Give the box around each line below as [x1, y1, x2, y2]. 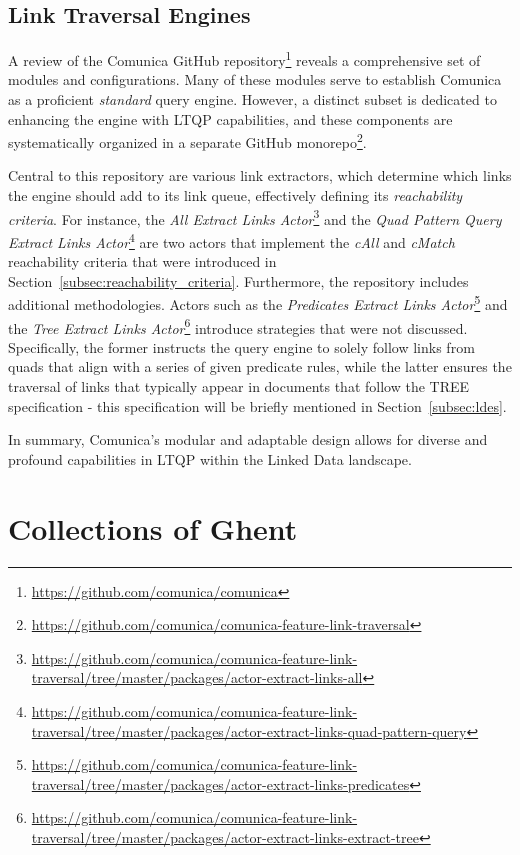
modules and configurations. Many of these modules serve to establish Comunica [8, 69, 502, 90]
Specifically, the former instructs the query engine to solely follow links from [8, 336, 475, 357]
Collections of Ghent [8, 507, 298, 548]
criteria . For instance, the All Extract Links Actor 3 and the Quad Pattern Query [8, 205, 502, 229]
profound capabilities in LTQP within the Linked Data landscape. [8, 448, 412, 469]
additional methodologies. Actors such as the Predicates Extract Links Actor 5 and [8, 291, 508, 315]
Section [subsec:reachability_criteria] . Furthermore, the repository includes [8, 270, 469, 291]
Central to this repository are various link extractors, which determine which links [8, 165, 512, 186]
